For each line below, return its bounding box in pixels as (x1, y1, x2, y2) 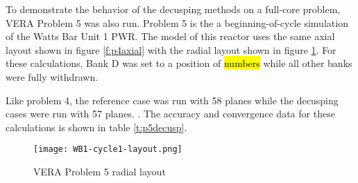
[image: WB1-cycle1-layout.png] (33, 144, 182, 155)
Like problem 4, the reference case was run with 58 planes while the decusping (6, 93, 339, 107)
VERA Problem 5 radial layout (33, 164, 166, 178)
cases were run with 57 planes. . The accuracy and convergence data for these (6, 106, 335, 121)
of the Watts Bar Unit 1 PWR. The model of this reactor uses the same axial (6, 29, 335, 44)
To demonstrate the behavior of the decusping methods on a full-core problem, (6, 2, 341, 16)
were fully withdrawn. (6, 69, 99, 84)
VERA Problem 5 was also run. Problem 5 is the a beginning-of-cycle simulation (6, 15, 348, 30)
